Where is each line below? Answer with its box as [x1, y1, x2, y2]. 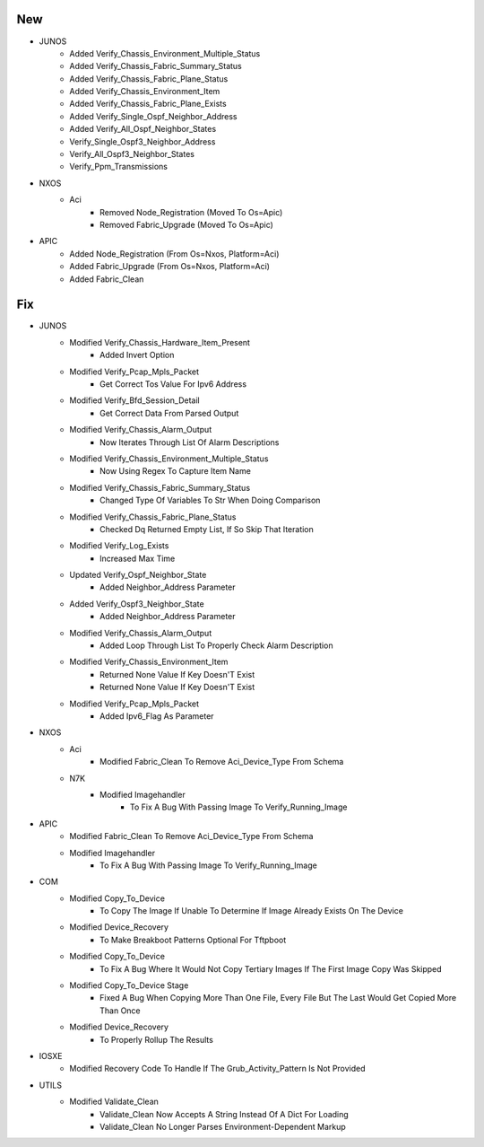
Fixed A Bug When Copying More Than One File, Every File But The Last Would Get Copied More [99, 993, 457, 1003]
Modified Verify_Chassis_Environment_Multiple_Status [69, 453, 269, 464]
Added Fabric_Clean [69, 274, 144, 285]
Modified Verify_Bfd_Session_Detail [69, 395, 201, 406]
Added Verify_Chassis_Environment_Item [69, 86, 220, 97]
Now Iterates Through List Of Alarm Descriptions [99, 436, 280, 448]
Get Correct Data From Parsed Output [99, 407, 239, 418]
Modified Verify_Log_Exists [69, 540, 169, 551]
